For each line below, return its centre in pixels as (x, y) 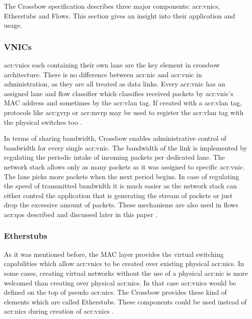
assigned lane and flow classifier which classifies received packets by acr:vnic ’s (119, 93)
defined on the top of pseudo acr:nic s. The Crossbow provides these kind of (115, 292)
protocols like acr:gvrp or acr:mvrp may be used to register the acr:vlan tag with (124, 112)
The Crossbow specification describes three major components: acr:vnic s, (112, 6)
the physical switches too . (43, 122)
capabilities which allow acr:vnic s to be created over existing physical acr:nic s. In (124, 263)
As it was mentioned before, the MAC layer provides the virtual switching (114, 254)
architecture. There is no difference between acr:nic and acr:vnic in (103, 74)
